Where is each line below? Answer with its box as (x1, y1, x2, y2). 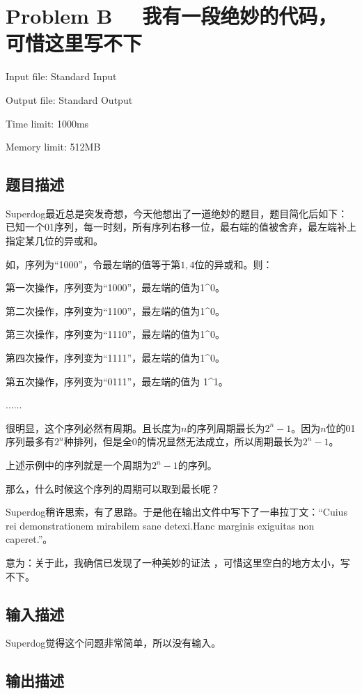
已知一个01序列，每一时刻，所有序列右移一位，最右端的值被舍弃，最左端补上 (6, 219, 356, 234)
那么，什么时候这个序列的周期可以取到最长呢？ (6, 481, 220, 495)
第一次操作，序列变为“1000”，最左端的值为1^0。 (6, 280, 225, 295)
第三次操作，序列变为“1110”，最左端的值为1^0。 (6, 327, 225, 341)
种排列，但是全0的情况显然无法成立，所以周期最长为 (63, 434, 303, 449)
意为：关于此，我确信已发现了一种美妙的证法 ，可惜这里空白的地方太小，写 (6, 555, 350, 569)
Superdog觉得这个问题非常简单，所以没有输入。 (6, 635, 221, 650)
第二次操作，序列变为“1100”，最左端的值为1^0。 (6, 303, 225, 318)
